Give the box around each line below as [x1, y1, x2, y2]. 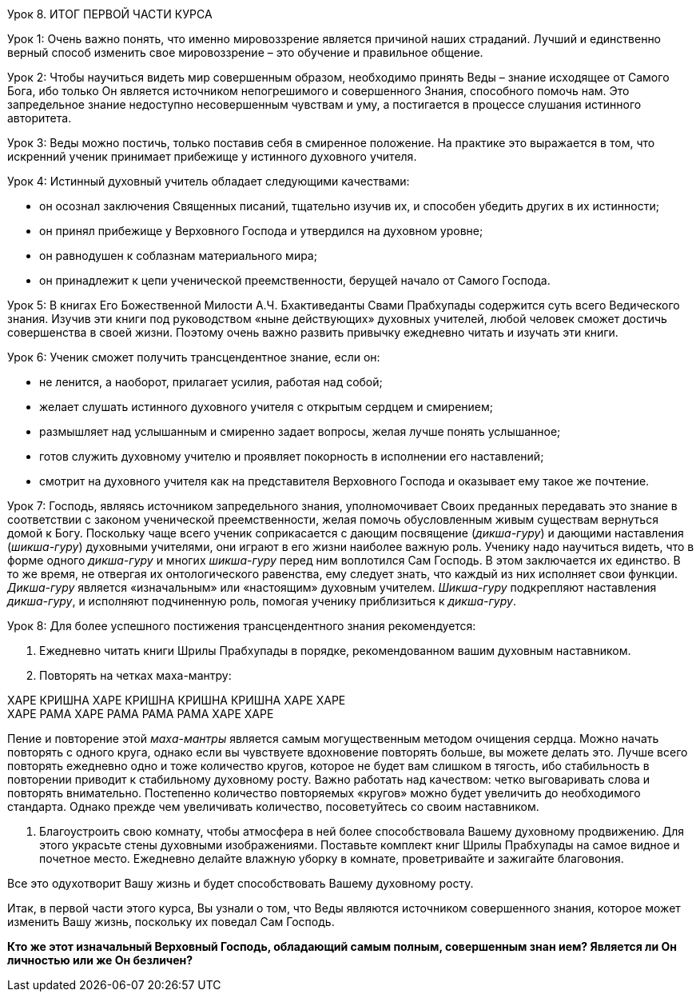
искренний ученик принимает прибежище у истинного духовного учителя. [7, 150, 417, 163]
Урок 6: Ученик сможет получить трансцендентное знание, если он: [7, 350, 380, 364]
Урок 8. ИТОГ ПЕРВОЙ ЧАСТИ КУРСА [7, 7, 213, 21]
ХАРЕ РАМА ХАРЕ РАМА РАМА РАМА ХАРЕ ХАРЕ [7, 707, 274, 721]
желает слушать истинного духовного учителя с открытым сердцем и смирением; [39, 400, 494, 413]
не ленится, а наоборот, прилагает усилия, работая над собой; [39, 375, 383, 389]
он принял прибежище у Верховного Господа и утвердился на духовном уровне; [39, 224, 483, 238]
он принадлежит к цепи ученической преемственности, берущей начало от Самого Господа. [39, 273, 551, 287]
